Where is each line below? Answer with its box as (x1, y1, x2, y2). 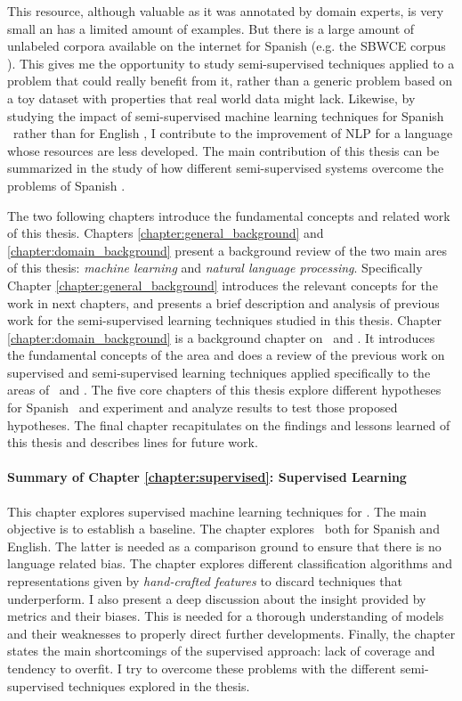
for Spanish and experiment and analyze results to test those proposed (7, 398, 398, 417)
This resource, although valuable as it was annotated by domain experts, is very (7, 2, 444, 20)
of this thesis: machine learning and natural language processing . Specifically (7, 258, 423, 277)
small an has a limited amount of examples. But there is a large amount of (7, 19, 415, 37)
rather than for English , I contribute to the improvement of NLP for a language (12, 124, 453, 143)
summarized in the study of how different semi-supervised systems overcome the (7, 159, 444, 177)
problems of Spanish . (7, 175, 126, 194)
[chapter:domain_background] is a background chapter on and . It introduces (7, 328, 435, 346)
